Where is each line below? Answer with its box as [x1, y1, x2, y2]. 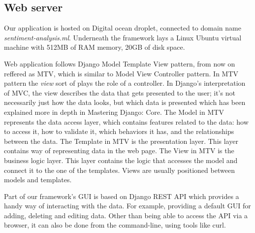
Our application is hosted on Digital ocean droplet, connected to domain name [4, 23, 241, 33]
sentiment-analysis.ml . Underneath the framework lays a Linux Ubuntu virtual [4, 32, 242, 42]
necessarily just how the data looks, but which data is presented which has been [4, 97, 246, 107]
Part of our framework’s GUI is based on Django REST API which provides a [4, 191, 239, 201]
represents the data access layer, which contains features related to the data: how [4, 116, 249, 127]
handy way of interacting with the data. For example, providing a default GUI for [4, 200, 251, 211]
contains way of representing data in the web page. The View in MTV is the [4, 145, 234, 156]
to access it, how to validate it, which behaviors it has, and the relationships [4, 126, 234, 136]
